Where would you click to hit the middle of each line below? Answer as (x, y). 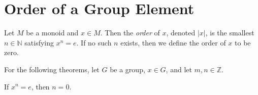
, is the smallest (230, 33)
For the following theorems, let (52, 69)
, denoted (181, 33)
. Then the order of (130, 33)
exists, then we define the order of (173, 42)
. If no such (94, 42)
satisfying (39, 42)
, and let (179, 69)
